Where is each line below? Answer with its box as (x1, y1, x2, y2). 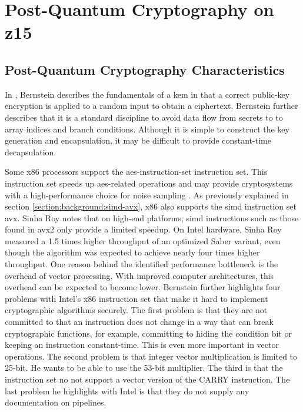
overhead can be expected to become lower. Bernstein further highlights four (5, 281, 281, 293)
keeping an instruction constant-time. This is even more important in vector (5, 338, 279, 351)
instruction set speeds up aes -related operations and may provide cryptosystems (5, 177, 293, 189)
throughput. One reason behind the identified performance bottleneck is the (5, 258, 278, 270)
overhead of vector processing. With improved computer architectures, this (5, 269, 274, 281)
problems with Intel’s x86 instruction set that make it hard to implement (5, 292, 268, 304)
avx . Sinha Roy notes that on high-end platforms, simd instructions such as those (5, 211, 299, 224)
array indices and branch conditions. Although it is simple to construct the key (5, 122, 289, 135)
